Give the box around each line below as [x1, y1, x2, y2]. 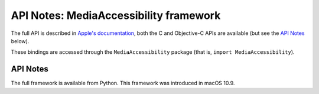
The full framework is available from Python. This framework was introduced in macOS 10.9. [11, 80, 235, 87]
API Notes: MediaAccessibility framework [11, 9, 221, 22]
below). [11, 37, 30, 44]
